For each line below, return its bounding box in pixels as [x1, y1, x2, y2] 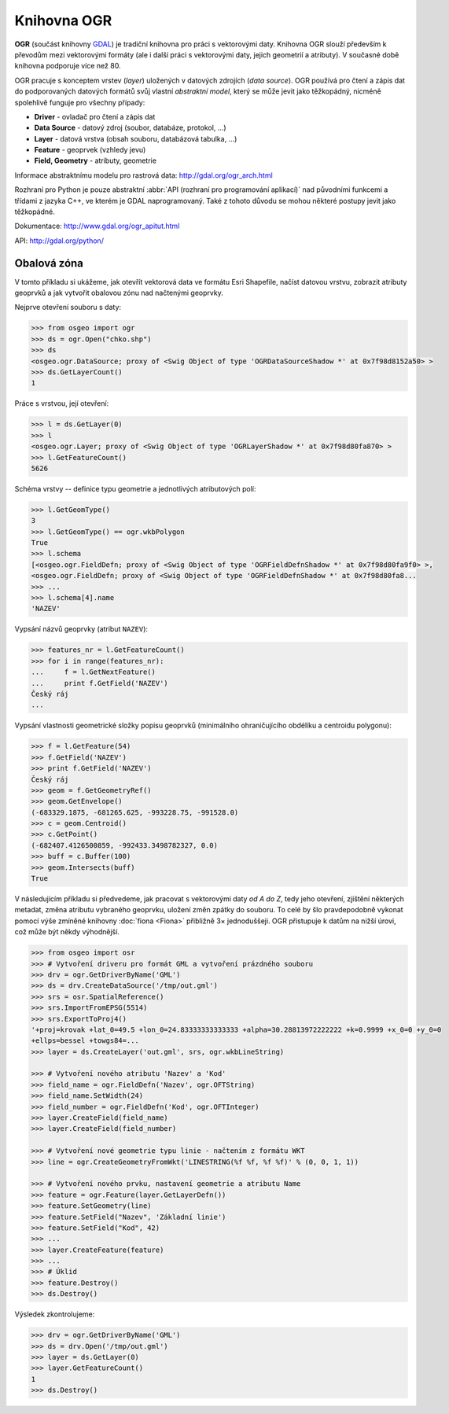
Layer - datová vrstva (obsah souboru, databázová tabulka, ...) [34, 134, 237, 143]
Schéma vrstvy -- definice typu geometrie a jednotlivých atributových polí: [14, 484, 256, 493]
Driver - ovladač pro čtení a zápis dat [34, 112, 156, 121]
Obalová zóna [14, 256, 84, 270]
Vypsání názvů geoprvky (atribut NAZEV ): [14, 624, 149, 634]
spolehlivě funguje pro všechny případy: [14, 98, 145, 107]
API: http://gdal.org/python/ [14, 236, 104, 245]
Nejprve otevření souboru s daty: [14, 303, 122, 312]
